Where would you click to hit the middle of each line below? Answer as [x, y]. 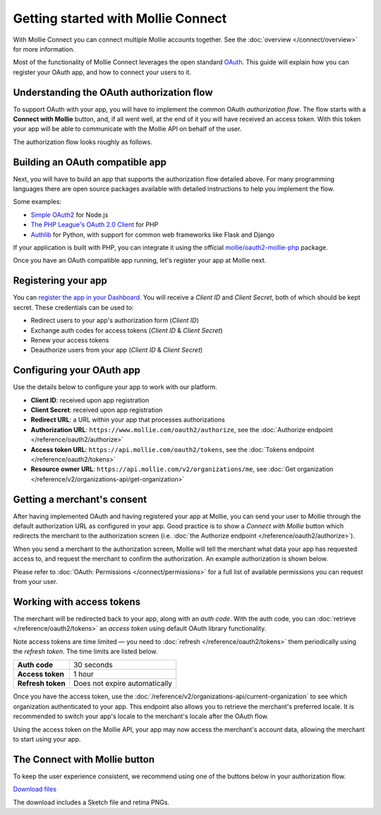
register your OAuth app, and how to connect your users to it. [102, 72]
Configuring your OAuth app [77, 370]
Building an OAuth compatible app [90, 162]
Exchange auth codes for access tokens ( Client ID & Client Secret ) [127, 330]
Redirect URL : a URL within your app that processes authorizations [128, 420]
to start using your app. [47, 739]
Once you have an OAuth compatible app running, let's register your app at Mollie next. [140, 261]
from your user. [35, 581]
